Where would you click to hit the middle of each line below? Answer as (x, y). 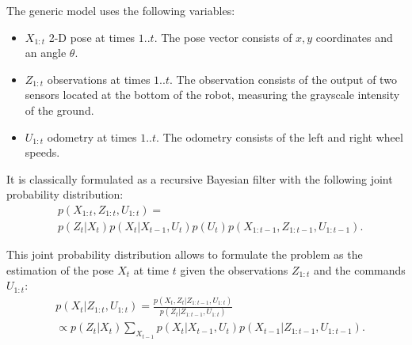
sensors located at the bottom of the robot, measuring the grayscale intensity (212, 95)
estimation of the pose (60, 269)
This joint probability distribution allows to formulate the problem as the (185, 254)
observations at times (99, 79)
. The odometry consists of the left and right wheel (280, 136)
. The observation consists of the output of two (283, 79)
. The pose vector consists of (223, 37)
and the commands (359, 269)
